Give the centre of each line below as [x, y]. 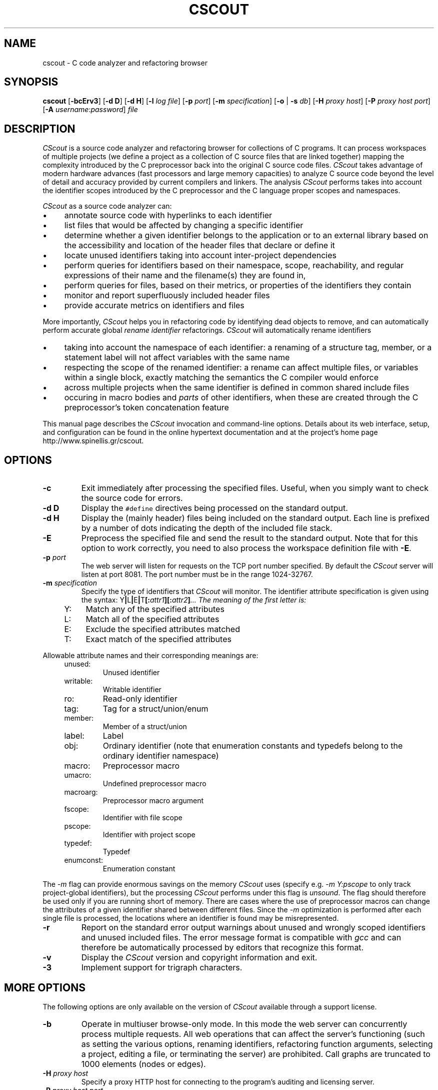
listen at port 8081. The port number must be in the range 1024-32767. [197, 575]
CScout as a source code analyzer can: [107, 206]
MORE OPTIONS [45, 987]
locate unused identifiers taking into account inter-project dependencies [200, 255]
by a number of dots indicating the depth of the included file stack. [207, 528]
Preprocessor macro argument [153, 801]
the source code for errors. [132, 498]
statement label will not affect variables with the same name [177, 358]
